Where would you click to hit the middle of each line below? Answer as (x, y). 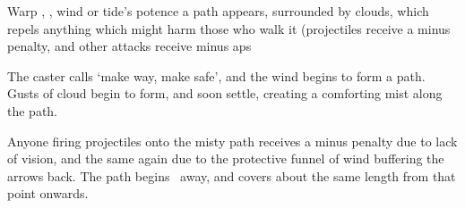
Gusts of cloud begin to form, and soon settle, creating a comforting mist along (225, 93)
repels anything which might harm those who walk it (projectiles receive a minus (229, 28)
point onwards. (48, 193)
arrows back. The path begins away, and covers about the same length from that (232, 175)
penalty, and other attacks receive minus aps (129, 46)
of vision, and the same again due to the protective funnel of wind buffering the (226, 158)
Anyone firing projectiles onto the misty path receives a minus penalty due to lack (232, 141)
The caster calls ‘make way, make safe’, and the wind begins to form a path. (216, 75)
